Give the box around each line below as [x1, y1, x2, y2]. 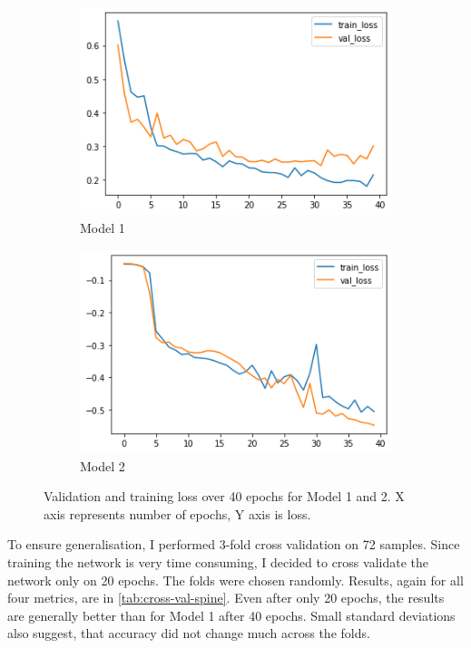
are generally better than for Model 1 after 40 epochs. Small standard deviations [7, 605, 456, 624]
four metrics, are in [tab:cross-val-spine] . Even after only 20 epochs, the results [7, 588, 445, 607]
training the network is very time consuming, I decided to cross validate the [7, 552, 428, 571]
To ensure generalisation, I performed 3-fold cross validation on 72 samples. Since [7, 535, 460, 554]
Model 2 [80, 456, 125, 475]
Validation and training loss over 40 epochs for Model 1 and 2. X [44, 487, 405, 506]
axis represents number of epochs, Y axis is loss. [44, 504, 311, 523]
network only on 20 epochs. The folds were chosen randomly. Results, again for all [7, 570, 464, 589]
